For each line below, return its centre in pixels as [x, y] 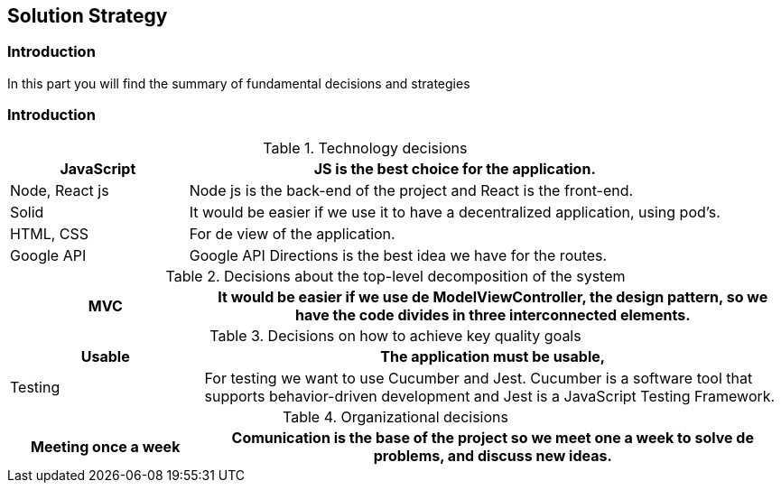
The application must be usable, [493, 356]
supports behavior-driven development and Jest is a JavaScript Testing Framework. [490, 396]
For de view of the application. [292, 233]
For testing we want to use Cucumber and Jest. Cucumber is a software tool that [479, 378]
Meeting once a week [106, 446]
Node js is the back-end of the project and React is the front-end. [411, 190]
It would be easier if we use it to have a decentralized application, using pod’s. [455, 212]
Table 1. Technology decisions [365, 148]
